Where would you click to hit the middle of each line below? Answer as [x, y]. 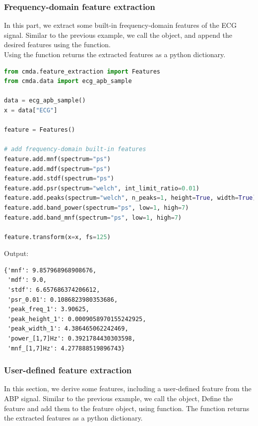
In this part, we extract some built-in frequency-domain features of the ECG [120, 25]
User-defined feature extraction [68, 370]
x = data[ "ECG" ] [31, 110]
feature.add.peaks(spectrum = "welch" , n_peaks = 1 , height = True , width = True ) [130, 198]
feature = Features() [40, 130]
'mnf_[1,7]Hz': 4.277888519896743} [66, 348]
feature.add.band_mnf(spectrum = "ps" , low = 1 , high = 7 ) [93, 217]
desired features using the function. [57, 44]
